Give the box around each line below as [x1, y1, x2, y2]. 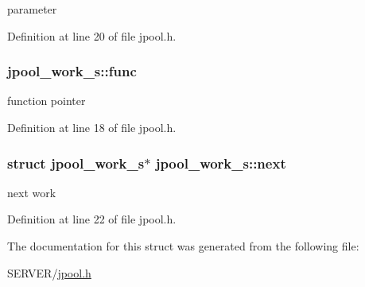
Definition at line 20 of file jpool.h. [7, 27, 177, 44]
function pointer [7, 92, 86, 109]
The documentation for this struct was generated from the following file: [7, 238, 359, 254]
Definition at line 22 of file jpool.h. [7, 211, 177, 227]
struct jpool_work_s [7, 153, 145, 173]
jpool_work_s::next [155, 153, 286, 173]
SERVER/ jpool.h [7, 264, 91, 281]
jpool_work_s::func [7, 61, 137, 81]
